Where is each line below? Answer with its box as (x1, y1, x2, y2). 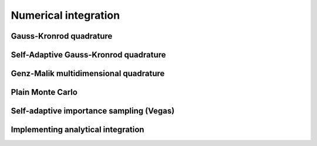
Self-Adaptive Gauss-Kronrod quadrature (11, 50, 167, 60)
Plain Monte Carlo (11, 87, 77, 97)
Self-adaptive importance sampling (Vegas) (11, 106, 175, 116)
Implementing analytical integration (11, 125, 144, 135)
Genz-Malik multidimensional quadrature (11, 69, 165, 79)
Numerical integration (11, 9, 120, 22)
